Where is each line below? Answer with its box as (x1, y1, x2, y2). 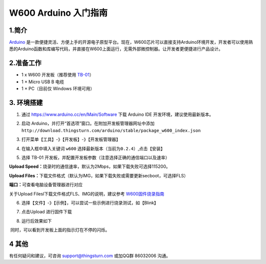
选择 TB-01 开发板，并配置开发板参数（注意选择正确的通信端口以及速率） (21, 155, 170, 160)
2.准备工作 (9, 59, 42, 67)
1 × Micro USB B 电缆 (21, 79, 64, 85)
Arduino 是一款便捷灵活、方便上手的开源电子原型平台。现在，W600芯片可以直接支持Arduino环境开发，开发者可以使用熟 (9, 39, 253, 45)
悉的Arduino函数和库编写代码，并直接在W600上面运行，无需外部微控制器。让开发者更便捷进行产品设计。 (9, 46, 223, 52)
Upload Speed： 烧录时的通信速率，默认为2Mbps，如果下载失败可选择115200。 (9, 164, 170, 169)
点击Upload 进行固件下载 (21, 209, 72, 215)
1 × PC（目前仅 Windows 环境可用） (21, 86, 95, 92)
